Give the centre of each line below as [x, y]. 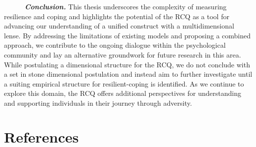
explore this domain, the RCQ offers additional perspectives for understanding [123, 93]
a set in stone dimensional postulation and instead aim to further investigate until [128, 74]
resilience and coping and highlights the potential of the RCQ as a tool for [117, 16]
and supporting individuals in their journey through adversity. [98, 103]
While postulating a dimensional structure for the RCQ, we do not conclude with [127, 64]
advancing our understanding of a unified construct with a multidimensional [119, 26]
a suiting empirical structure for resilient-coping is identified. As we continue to [124, 83]
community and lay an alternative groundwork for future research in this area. [123, 54]
